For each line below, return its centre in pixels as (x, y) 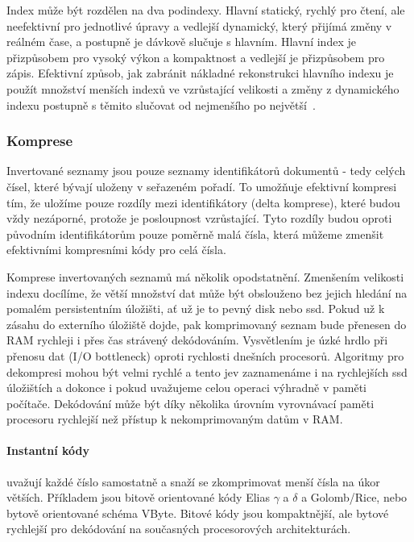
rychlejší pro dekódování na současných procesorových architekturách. (179, 529)
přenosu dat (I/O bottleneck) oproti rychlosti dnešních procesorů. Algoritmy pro (205, 355)
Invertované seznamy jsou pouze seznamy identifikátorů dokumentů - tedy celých (206, 171)
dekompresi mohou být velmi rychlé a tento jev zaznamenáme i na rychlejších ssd (207, 371)
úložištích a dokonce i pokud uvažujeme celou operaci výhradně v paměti (186, 388)
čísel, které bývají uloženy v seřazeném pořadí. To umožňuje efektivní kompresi (202, 186)
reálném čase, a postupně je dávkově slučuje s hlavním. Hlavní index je (181, 42)
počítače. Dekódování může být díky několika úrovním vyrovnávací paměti (190, 403)
